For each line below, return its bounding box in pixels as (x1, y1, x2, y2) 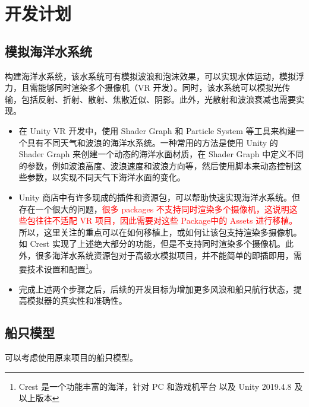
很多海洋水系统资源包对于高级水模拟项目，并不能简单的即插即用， (35, 249, 294, 261)
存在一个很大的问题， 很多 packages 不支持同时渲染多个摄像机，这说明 (18, 202, 289, 215)
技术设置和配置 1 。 (27, 261, 97, 275)
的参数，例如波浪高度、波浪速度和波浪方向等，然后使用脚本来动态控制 (18, 159, 294, 171)
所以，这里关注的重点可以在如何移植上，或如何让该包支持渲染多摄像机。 (18, 225, 302, 238)
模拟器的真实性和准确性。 (27, 294, 127, 307)
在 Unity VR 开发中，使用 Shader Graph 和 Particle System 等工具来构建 (18, 124, 296, 136)
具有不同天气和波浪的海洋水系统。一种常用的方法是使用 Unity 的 (27, 136, 278, 148)
